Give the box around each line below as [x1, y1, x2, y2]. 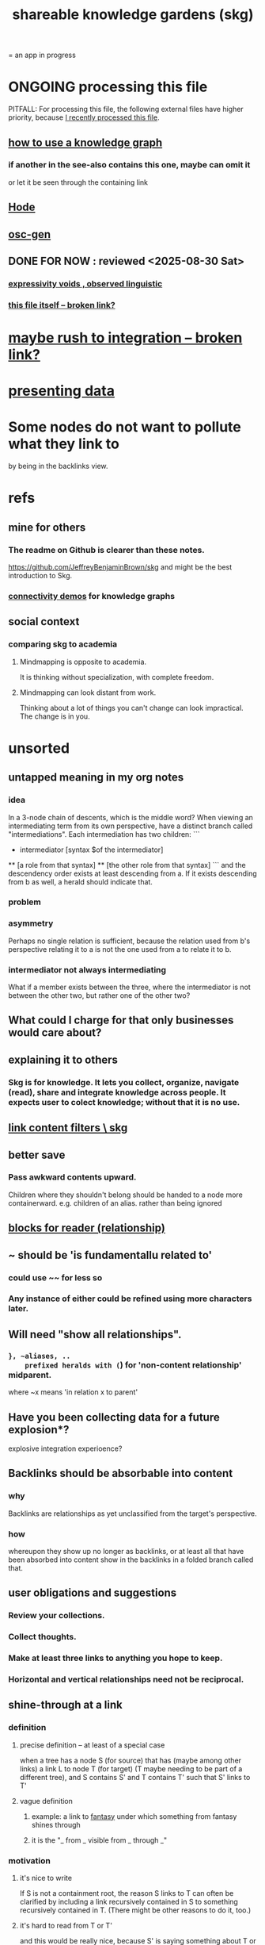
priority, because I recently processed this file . [8, 113, 160, 122]
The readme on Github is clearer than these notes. [8, 544, 206, 555]
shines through [31, 1820, 81, 1829]
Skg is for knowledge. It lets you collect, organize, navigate [8, 1076, 240, 1088]
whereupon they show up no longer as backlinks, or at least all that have [8, 1546, 244, 1556]
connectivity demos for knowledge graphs [8, 590, 176, 601]
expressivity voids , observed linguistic [8, 278, 163, 289]
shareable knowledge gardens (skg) [12, 6, 254, 24]
